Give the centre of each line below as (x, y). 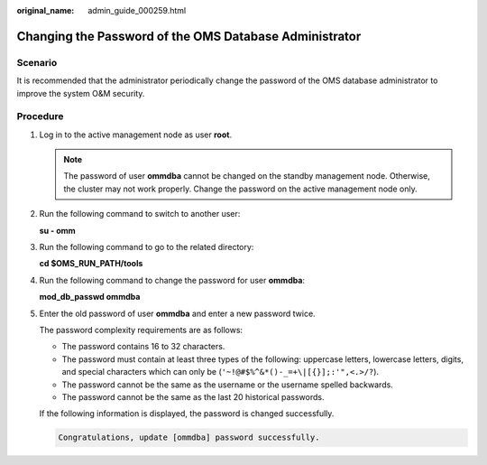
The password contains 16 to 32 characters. (143, 347)
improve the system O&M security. (81, 93)
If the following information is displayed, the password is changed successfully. (187, 414)
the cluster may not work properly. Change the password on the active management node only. (241, 189)
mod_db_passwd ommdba (90, 297)
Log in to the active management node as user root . (136, 135)
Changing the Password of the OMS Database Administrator (189, 36)
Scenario (37, 62)
